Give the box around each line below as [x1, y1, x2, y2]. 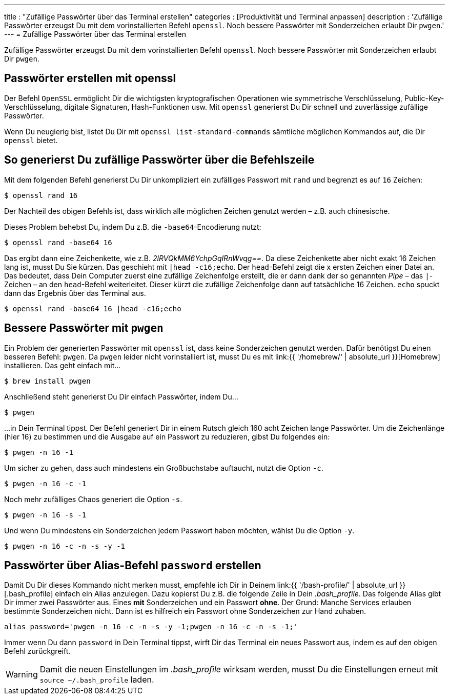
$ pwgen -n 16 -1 [4, 448, 73, 456]
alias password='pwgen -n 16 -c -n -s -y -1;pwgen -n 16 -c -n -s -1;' [4, 623, 298, 631]
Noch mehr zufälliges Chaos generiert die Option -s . [4, 494, 182, 504]
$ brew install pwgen [4, 376, 91, 385]
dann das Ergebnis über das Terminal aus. [4, 288, 146, 297]
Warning [6, 669, 38, 680]
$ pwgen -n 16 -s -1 [4, 510, 87, 519]
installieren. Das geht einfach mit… [4, 361, 121, 370]
